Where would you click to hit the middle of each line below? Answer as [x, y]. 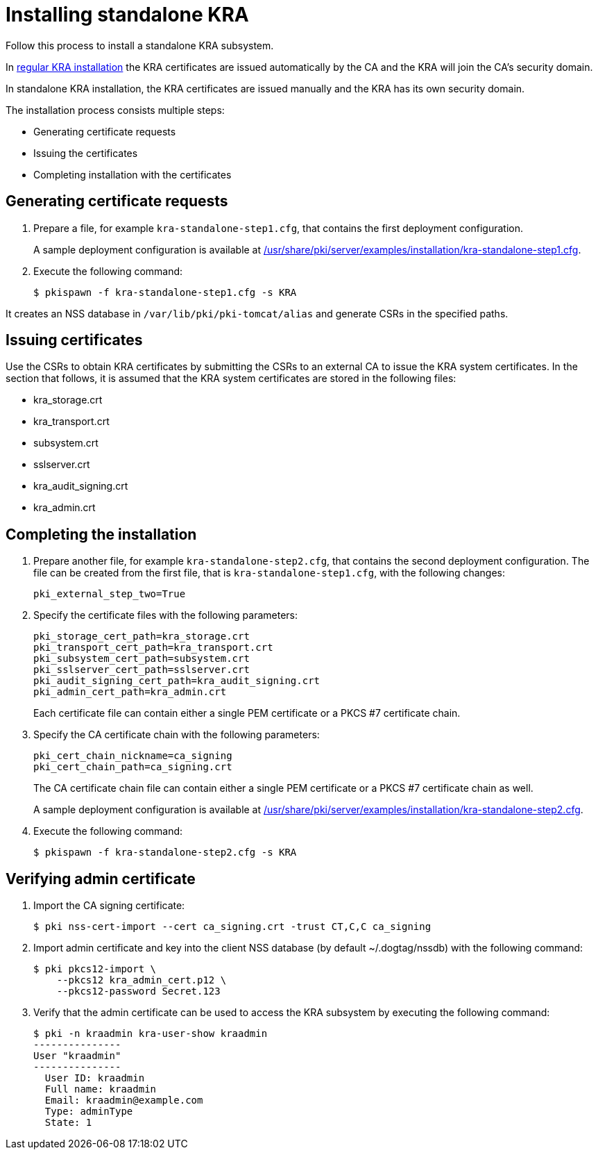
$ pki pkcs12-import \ [95, 969]
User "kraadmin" [77, 1056]
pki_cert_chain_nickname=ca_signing [133, 756]
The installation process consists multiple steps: [115, 110]
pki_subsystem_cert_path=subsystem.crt [142, 659]
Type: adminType [89, 1112]
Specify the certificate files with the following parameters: [165, 615]
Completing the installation [101, 534]
